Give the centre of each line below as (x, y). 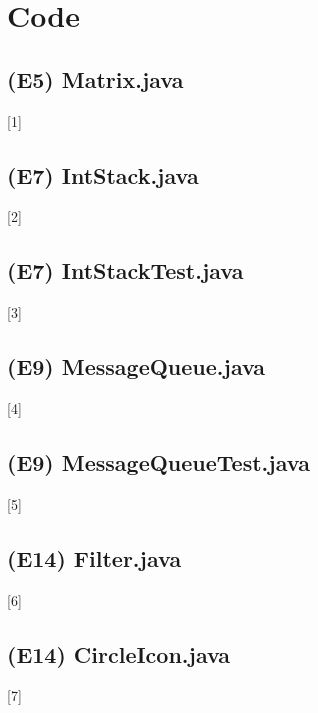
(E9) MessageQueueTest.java (158, 461)
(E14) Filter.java (94, 557)
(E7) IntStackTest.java (125, 270)
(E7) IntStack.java (103, 174)
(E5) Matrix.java (95, 78)
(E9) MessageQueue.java (136, 366)
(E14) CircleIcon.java (119, 653)
